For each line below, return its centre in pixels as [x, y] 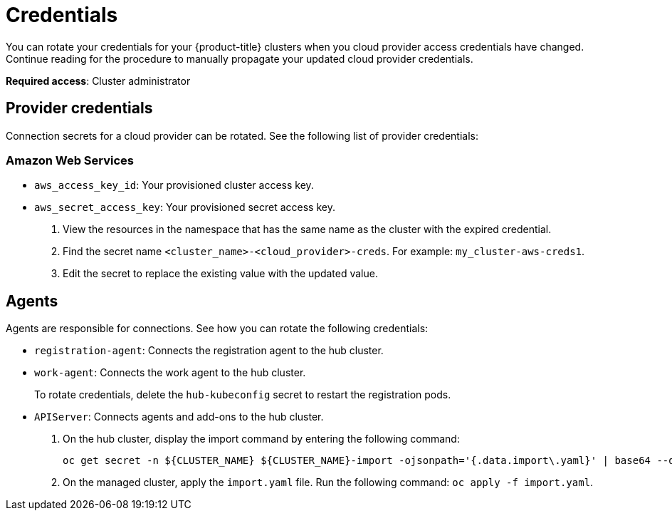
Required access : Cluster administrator [98, 81]
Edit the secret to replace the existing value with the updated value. [220, 274]
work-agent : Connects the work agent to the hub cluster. [170, 373]
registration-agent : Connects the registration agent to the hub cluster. [209, 351]
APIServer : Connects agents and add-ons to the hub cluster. [179, 417]
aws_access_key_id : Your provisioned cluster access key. [174, 185]
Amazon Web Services [70, 160]
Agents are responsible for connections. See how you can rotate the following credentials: [217, 329]
